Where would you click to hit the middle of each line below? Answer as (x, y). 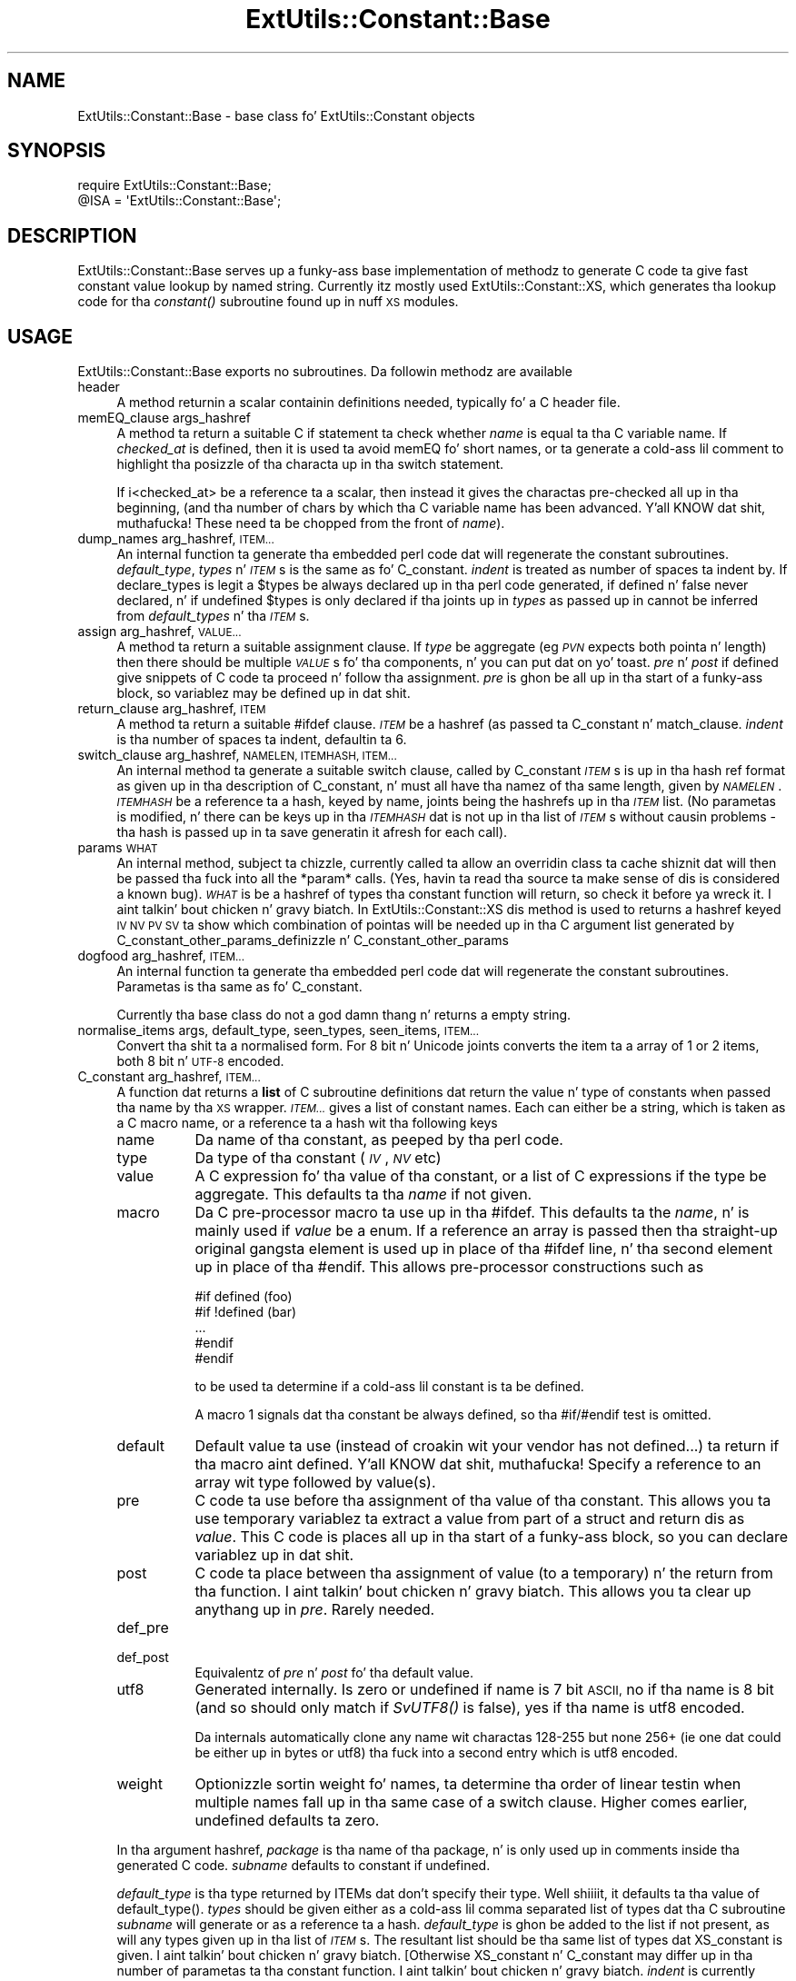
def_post (143, 1657)
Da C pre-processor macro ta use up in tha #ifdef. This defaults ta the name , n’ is (472, 1213)
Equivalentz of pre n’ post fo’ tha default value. (334, 1673)
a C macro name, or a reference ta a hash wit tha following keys (307, 1123)
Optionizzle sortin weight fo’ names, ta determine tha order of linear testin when (468, 1784)
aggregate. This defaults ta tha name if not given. (363, 1195)
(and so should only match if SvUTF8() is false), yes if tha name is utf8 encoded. (470, 1708)
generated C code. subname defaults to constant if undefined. (303, 1866)
